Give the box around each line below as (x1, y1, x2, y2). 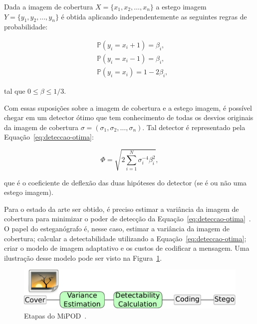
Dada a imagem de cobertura (4, 1, 93, 11)
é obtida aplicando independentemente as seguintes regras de (61, 11, 247, 21)
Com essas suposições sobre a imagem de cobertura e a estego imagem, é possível (4, 102, 252, 113)
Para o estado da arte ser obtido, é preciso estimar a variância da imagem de (4, 203, 239, 214)
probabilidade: (4, 21, 48, 32)
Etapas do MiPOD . (24, 311, 87, 321)
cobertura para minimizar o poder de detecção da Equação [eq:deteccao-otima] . (4, 213, 251, 224)
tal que (4, 86, 25, 96)
